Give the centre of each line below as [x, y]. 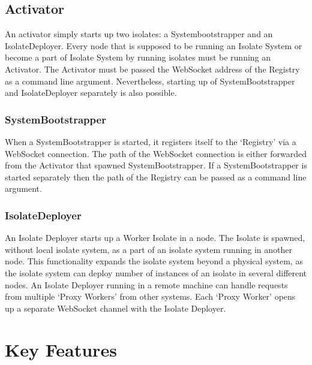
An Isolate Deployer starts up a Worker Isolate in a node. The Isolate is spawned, [155, 238]
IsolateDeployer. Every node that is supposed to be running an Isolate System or [154, 45]
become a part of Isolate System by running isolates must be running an [138, 57]
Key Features [61, 349]
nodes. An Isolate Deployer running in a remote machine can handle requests [146, 284]
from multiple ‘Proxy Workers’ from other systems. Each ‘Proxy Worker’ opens [150, 296]
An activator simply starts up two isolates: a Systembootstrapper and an [139, 34]
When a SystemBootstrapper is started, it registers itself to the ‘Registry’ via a [151, 141]
